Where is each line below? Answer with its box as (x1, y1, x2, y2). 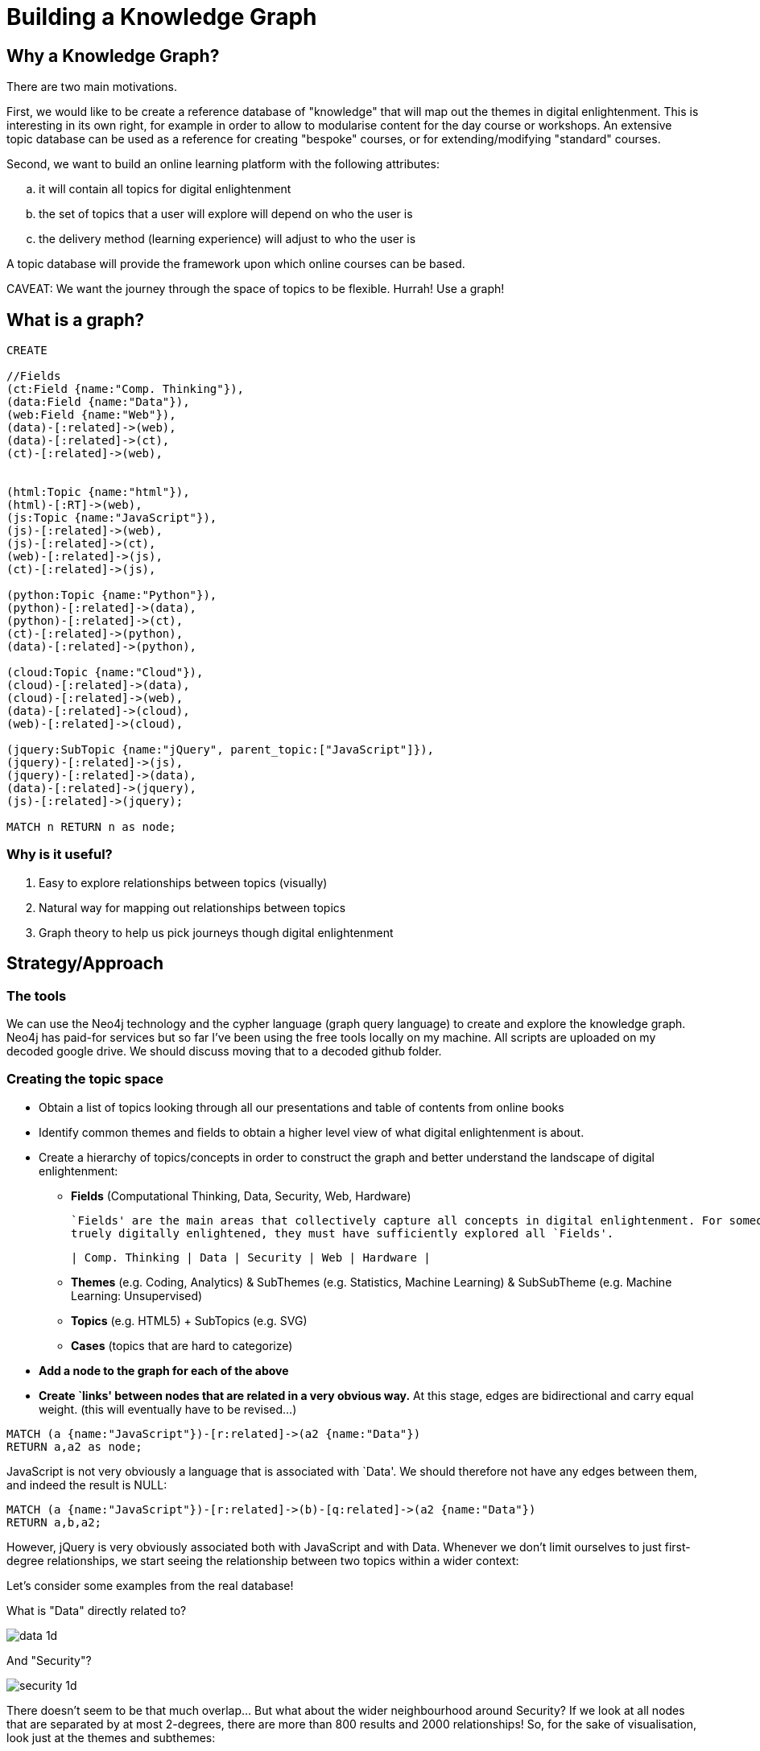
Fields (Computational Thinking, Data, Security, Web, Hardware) (71, 1188, 411, 1203)
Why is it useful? (6, 846, 113, 863)
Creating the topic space (6, 1071, 164, 1088)
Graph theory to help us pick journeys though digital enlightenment (39, 925, 394, 940)
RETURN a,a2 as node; (6, 1439, 142, 1453)
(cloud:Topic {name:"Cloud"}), (6, 666, 204, 679)
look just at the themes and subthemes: (6, 1730, 216, 1745)
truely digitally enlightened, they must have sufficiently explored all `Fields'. (71, 1226, 614, 1240)
